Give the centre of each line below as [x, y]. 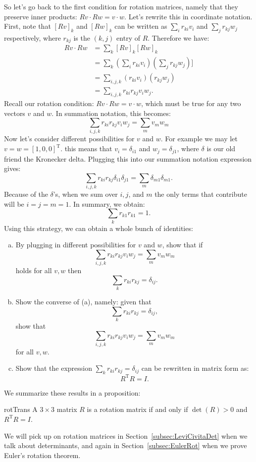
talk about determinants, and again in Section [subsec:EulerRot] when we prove [126, 445]
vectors [15, 113]
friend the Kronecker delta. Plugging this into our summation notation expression [128, 158]
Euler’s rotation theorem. [42, 455]
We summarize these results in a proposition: [72, 392]
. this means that [86, 148]
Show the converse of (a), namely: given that [83, 301]
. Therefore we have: [179, 37]
